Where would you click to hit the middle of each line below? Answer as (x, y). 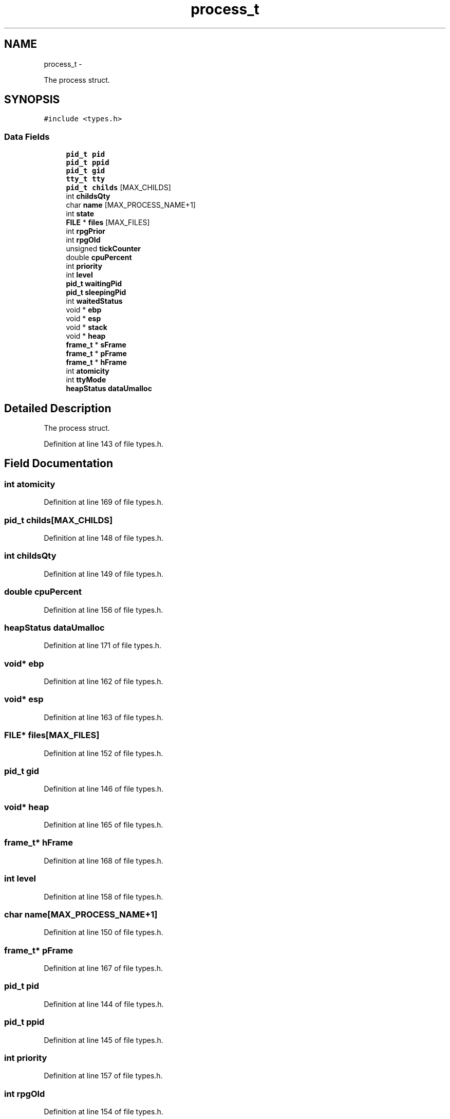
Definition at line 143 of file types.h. (104, 444)
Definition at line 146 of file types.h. (104, 789)
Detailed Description (58, 408)
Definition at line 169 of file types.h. (104, 502)
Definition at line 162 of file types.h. (104, 681)
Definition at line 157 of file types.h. (103, 1076)
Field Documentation (59, 464)
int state (80, 214)
